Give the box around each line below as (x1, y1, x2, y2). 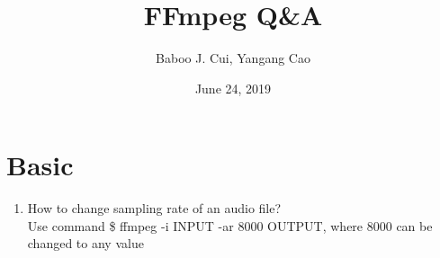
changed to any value (27, 234, 144, 253)
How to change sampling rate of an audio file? (27, 199, 282, 218)
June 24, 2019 (194, 78, 272, 97)
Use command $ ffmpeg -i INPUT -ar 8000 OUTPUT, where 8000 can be (27, 216, 433, 235)
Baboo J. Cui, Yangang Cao (156, 49, 310, 67)
